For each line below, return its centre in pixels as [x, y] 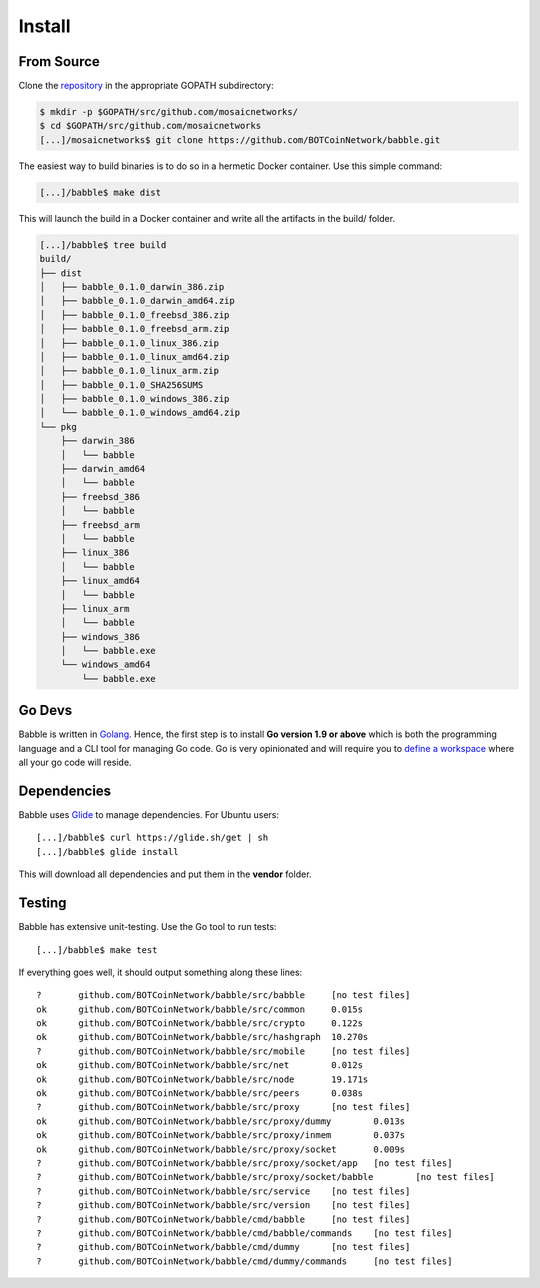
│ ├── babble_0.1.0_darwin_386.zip [132, 286]
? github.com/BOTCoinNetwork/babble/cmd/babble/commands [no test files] [244, 1233]
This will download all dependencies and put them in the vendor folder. [165, 874]
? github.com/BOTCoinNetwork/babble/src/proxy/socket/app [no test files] [244, 1163]
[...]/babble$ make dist [100, 192]
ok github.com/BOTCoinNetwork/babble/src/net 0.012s [200, 1065]
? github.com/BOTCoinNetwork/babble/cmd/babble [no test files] [223, 1219]
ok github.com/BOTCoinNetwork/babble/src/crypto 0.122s [200, 1023]
